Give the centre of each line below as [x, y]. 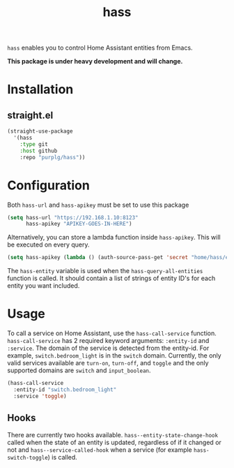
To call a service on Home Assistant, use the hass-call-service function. [112, 333]
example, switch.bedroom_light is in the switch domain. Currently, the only [114, 356]
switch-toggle [28, 458]
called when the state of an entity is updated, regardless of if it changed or [114, 442]
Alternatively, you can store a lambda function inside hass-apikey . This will [114, 237]
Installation [40, 90]
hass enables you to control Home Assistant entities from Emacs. [100, 48]
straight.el [30, 115]
